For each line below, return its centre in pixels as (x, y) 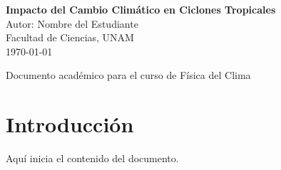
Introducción (70, 124)
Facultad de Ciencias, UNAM (70, 37)
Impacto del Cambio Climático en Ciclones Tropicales (141, 9)
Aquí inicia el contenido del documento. (92, 158)
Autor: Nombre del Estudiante (72, 23)
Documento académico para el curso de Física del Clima (128, 75)
